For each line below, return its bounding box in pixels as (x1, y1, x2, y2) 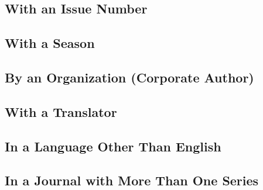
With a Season (5, 34, 95, 52)
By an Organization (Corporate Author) (5, 68, 254, 86)
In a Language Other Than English (5, 137, 221, 155)
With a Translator (5, 102, 117, 120)
